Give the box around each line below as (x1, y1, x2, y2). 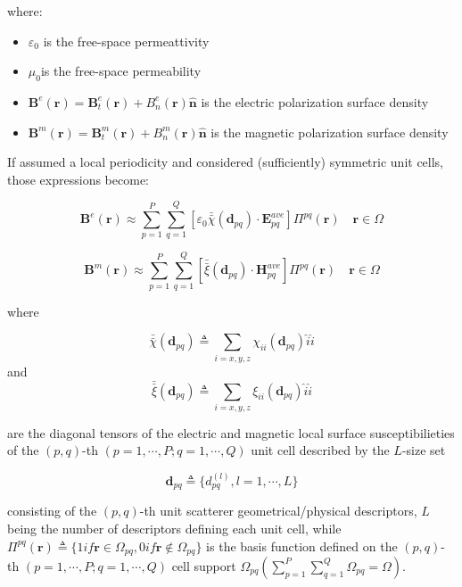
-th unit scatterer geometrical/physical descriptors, (139, 501, 417, 520)
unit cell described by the (251, 441, 390, 459)
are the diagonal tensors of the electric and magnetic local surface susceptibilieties (7, 423, 455, 442)
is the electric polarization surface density (201, 92, 429, 111)
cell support (171, 556, 236, 575)
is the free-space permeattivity (43, 31, 210, 50)
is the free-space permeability (40, 62, 202, 80)
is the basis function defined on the (206, 536, 398, 555)
